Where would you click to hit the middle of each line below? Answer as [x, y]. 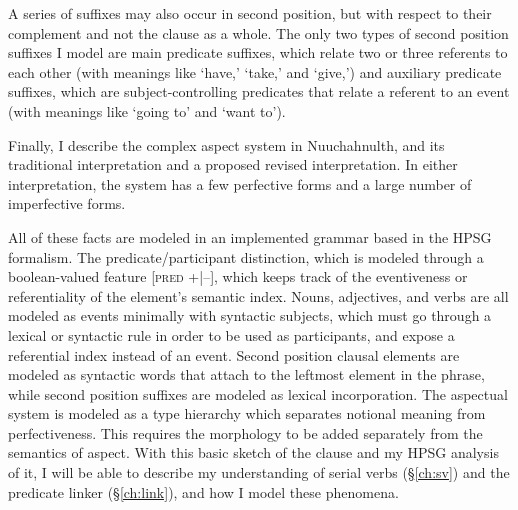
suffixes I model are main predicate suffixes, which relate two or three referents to [258, 52]
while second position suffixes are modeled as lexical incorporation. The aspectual [258, 393]
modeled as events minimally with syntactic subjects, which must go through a [250, 315]
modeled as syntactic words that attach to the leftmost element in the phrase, [246, 374]
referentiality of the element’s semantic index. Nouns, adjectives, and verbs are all [258, 295]
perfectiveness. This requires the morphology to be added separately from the [245, 432]
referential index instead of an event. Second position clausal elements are [234, 354]
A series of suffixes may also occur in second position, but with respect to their [250, 13]
